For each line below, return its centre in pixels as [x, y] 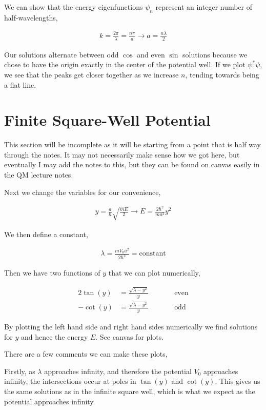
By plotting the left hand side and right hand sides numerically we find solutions [131, 327]
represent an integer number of [204, 7]
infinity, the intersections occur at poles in [70, 381]
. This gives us [238, 381]
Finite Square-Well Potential [107, 120]
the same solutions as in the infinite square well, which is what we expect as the [130, 391]
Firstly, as [20, 371]
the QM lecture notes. [39, 175]
